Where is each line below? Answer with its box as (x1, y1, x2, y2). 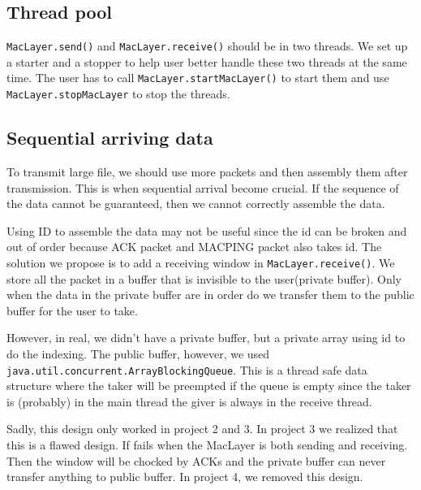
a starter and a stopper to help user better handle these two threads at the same (6, 53, 407, 70)
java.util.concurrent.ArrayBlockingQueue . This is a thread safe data (6, 361, 367, 378)
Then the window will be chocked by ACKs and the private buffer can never (6, 452, 386, 469)
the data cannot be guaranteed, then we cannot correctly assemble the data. (6, 195, 385, 212)
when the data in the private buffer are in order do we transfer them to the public (6, 286, 415, 303)
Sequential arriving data (6, 125, 213, 150)
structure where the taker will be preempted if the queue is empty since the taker (6, 377, 411, 394)
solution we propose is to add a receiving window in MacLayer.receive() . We (6, 254, 395, 271)
